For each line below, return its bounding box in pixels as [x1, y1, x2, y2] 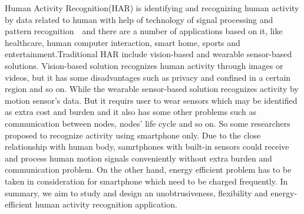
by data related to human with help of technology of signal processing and [5, 13, 273, 25]
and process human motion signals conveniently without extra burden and [5, 152, 272, 164]
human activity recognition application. [35, 198, 177, 210]
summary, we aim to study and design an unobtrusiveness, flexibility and [5, 186, 268, 199]
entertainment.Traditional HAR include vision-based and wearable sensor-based [5, 48, 292, 60]
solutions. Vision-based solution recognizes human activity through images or [5, 59, 283, 71]
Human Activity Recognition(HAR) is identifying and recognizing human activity [5, 2, 299, 14]
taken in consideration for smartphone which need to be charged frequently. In [5, 175, 288, 187]
